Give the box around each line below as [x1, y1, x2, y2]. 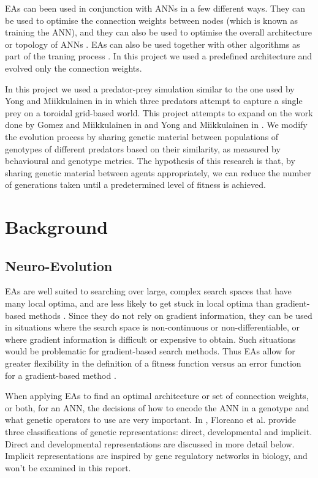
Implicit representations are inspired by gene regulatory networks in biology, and [5, 449, 308, 462]
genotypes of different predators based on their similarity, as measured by [5, 142, 281, 155]
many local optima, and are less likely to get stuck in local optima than [5, 297, 273, 310]
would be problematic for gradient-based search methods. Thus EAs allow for [5, 345, 295, 357]
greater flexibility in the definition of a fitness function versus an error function [5, 357, 301, 370]
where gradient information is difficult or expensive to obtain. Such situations [5, 332, 296, 345]
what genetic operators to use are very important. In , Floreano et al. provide [5, 413, 297, 426]
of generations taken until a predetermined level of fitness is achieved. [5, 178, 266, 191]
